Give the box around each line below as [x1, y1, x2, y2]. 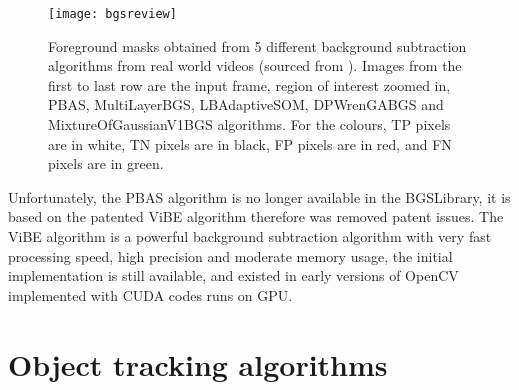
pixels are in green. [48, 153, 164, 174]
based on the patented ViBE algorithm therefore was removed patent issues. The [8, 206, 504, 227]
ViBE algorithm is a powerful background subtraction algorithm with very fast [8, 226, 492, 246]
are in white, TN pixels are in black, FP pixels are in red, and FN [48, 133, 452, 154]
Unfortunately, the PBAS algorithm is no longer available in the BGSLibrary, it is [8, 186, 511, 207]
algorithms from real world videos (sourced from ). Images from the [48, 55, 462, 76]
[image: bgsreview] [48, 7, 177, 21]
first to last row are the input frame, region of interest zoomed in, [48, 74, 451, 95]
